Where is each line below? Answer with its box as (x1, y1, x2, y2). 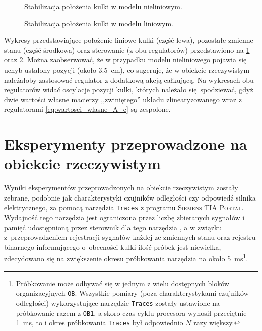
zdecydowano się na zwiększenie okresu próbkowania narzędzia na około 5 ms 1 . (4, 252, 248, 264)
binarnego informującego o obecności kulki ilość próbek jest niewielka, (4, 241, 221, 252)
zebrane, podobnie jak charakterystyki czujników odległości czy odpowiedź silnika (4, 192, 256, 203)
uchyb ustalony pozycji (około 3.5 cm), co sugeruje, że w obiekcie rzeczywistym (4, 64, 250, 75)
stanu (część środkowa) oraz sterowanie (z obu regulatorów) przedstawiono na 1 (4, 44, 250, 55)
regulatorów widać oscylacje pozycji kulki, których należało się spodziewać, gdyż (4, 84, 253, 95)
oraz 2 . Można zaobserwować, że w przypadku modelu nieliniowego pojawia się (4, 54, 247, 65)
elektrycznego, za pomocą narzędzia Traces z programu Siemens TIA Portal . (4, 202, 244, 213)
